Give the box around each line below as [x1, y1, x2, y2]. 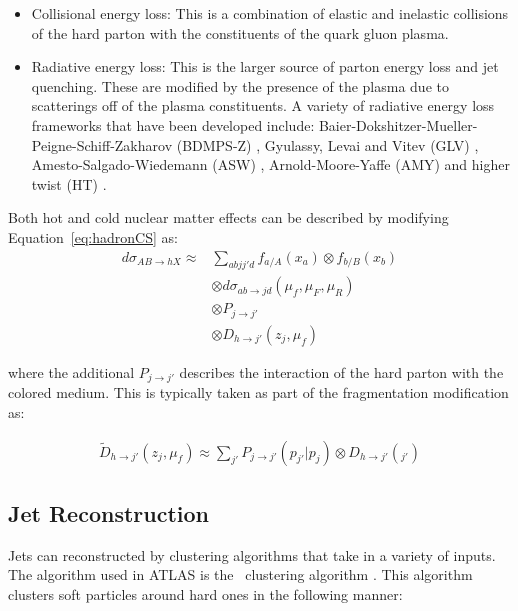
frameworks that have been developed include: [31, 114, 315, 135]
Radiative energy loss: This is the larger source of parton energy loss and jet [31, 56, 499, 77]
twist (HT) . [31, 173, 107, 194]
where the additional [8, 361, 135, 382]
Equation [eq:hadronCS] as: [8, 226, 178, 247]
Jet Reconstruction [8, 497, 209, 528]
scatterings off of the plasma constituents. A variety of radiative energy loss [31, 95, 495, 116]
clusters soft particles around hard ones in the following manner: [8, 583, 403, 604]
